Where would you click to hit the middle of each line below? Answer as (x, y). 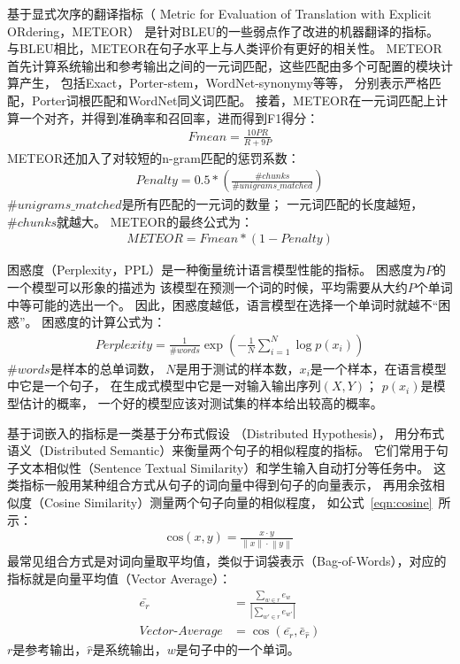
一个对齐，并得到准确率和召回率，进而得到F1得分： (169, 117)
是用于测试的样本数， (238, 368)
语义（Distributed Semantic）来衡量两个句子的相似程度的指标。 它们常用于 (222, 450)
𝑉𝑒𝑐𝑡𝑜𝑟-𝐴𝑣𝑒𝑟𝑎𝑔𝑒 (181, 632)
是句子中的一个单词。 (238, 649)
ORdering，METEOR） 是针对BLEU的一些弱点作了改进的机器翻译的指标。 (223, 31)
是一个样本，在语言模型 (378, 368)
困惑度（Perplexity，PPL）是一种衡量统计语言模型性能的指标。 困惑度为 (216, 270)
